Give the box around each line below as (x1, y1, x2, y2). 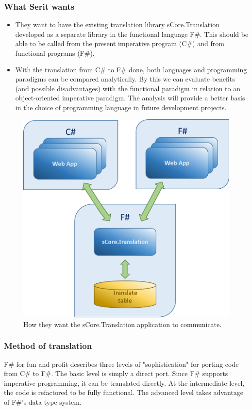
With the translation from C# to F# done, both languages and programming (15, 64, 247, 74)
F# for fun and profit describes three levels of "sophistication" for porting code (4, 359, 239, 369)
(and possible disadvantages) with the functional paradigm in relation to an (15, 83, 241, 93)
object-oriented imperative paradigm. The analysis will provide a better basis (15, 93, 245, 103)
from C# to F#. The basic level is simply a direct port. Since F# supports (4, 368, 228, 378)
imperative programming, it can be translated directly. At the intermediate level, (4, 377, 245, 388)
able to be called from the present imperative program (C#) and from (15, 38, 224, 49)
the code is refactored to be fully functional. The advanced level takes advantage (4, 387, 243, 397)
